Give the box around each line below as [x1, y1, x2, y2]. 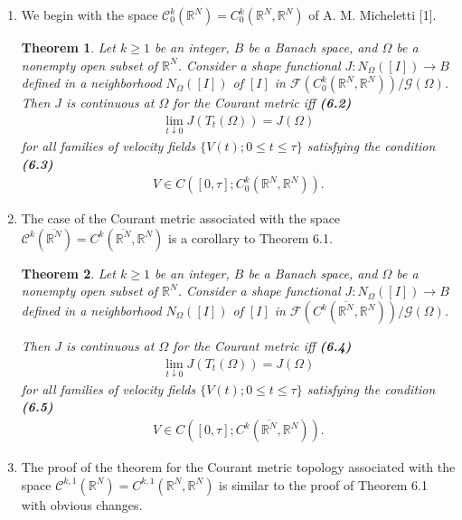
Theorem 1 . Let [21, 38, 116, 56]
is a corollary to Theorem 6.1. [168, 228, 333, 247]
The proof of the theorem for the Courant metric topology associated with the [21, 458, 456, 477]
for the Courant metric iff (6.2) [173, 93, 352, 112]
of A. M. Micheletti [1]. [308, 5, 437, 24]
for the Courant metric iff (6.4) [173, 336, 352, 355]
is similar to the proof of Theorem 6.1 [219, 475, 428, 494]
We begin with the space [21, 5, 158, 24]
